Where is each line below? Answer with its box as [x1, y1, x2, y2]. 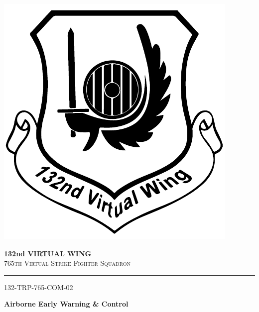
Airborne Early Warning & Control [4, 299, 129, 309]
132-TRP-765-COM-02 [4, 282, 73, 292]
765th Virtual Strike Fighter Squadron [4, 258, 131, 268]
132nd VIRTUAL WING [4, 248, 92, 258]
